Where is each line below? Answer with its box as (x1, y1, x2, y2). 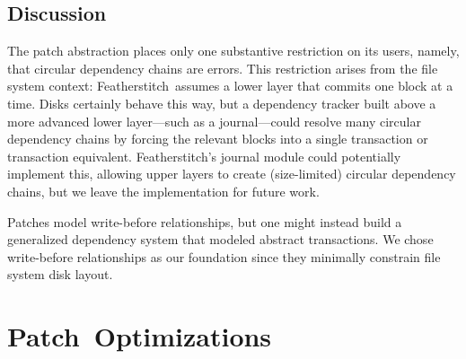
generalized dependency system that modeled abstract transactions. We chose (7, 230, 434, 249)
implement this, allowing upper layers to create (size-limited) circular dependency (7, 164, 456, 183)
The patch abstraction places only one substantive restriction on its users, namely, (7, 41, 460, 60)
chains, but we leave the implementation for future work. (7, 181, 320, 200)
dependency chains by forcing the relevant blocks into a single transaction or (7, 129, 428, 148)
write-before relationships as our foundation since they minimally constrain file (7, 247, 441, 266)
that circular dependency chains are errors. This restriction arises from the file (7, 58, 438, 77)
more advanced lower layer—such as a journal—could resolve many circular (7, 111, 421, 130)
